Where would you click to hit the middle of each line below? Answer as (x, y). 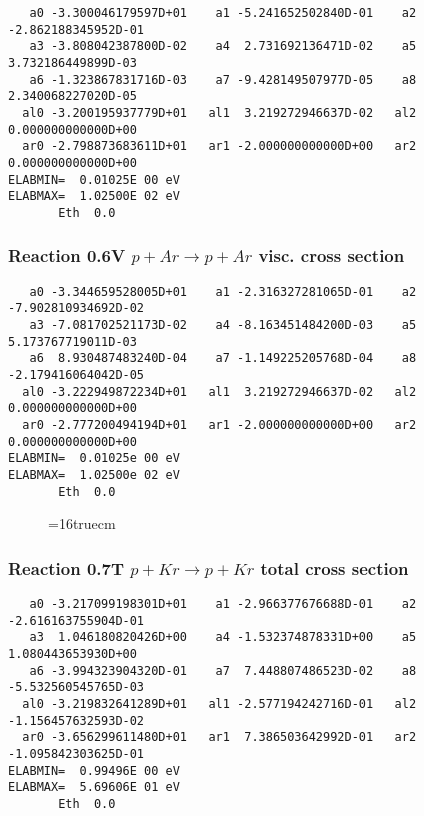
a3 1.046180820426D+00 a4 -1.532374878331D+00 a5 (223, 637)
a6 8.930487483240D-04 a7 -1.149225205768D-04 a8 (223, 358)
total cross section (334, 567)
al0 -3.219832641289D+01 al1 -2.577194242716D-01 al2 (219, 704)
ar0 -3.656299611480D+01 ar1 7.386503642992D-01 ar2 (219, 737)
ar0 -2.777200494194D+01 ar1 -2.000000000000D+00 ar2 (219, 425)
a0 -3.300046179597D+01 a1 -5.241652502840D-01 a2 (223, 13)
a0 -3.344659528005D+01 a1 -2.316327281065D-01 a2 (223, 291)
